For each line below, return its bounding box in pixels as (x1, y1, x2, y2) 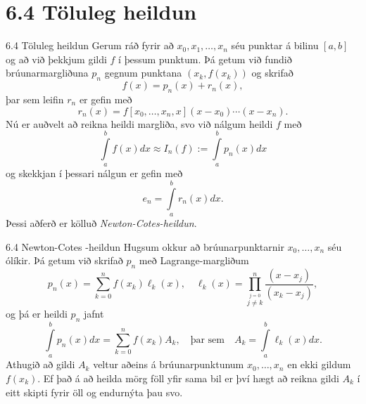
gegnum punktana (104, 65, 182, 80)
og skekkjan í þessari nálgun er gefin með (6, 166, 183, 181)
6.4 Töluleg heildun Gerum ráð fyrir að (6, 38, 174, 53)
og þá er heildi (6, 306, 68, 321)
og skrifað (251, 65, 294, 80)
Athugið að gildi (6, 357, 75, 372)
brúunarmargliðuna (6, 65, 89, 80)
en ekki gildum (287, 357, 351, 372)
